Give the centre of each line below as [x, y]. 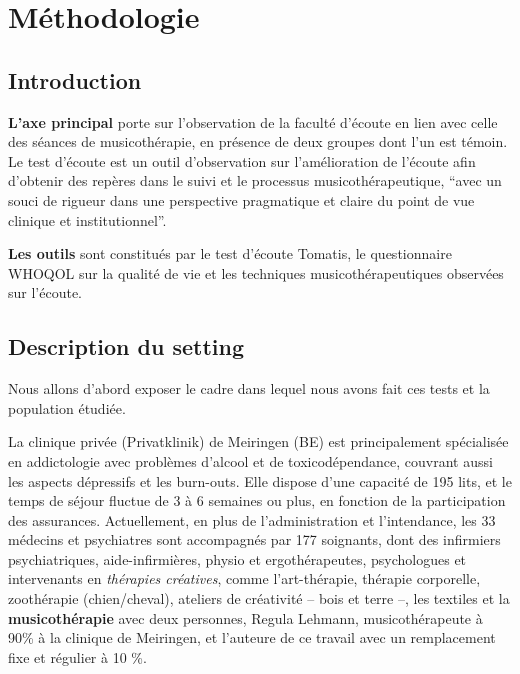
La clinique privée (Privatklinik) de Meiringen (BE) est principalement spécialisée [258, 441]
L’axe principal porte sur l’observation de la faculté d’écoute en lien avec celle [253, 121]
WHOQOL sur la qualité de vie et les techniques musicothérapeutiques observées [256, 272]
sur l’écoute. [45, 292]
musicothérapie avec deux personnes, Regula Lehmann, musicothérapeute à [245, 617]
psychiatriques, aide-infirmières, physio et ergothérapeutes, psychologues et [237, 558]
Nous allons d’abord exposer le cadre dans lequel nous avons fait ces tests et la [249, 388]
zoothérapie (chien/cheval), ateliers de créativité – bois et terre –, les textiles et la [259, 598]
